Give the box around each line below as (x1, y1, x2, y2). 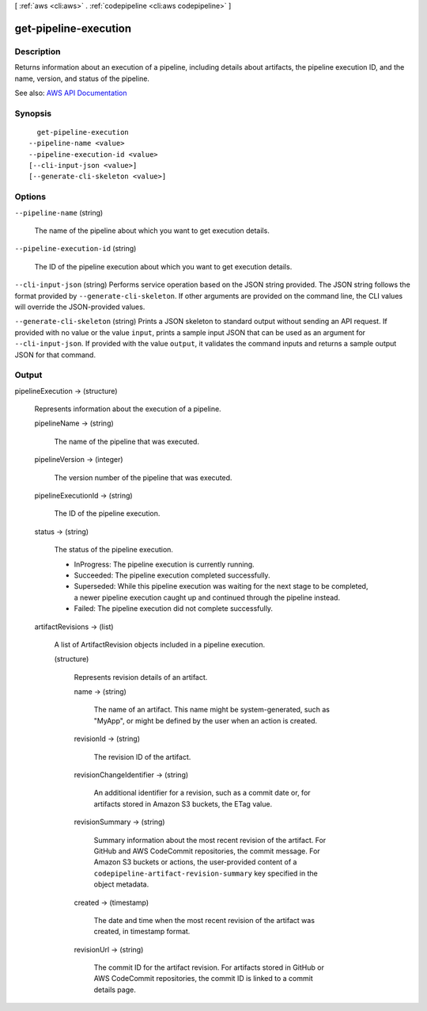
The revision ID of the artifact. (93, 752, 191, 761)
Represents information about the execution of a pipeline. (34, 404, 221, 414)
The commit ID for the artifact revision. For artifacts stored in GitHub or (93, 963, 324, 972)
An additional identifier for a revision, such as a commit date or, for (93, 788, 312, 798)
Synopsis (14, 108, 51, 119)
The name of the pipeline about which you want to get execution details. (34, 226, 270, 235)
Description (14, 46, 61, 57)
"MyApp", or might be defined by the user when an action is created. (93, 715, 318, 725)
